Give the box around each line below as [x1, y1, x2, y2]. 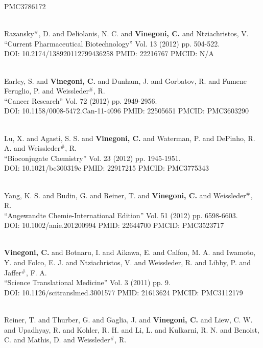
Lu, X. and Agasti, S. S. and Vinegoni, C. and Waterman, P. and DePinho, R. [4, 132, 255, 143]
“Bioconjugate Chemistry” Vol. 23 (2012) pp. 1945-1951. [4, 152, 181, 163]
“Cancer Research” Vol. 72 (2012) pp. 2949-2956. [4, 95, 157, 106]
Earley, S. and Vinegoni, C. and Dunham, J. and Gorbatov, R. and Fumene [4, 75, 247, 86]
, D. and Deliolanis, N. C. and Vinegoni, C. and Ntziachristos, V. [38, 28, 249, 39]
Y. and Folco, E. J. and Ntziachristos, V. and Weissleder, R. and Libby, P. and [4, 257, 251, 268]
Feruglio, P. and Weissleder [4, 85, 89, 96]
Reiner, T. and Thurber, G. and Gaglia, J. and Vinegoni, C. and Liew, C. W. [4, 314, 253, 325]
